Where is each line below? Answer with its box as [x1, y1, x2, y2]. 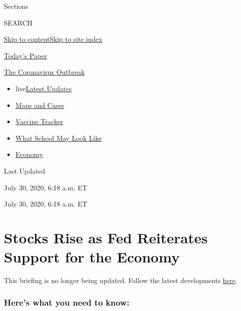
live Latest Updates [15, 83, 72, 93]
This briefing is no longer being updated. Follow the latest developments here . [4, 275, 238, 285]
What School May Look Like [15, 132, 102, 143]
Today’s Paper [4, 50, 47, 60]
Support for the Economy [4, 247, 180, 267]
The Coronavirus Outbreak [4, 67, 85, 77]
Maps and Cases [15, 100, 65, 110]
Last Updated [4, 165, 45, 176]
